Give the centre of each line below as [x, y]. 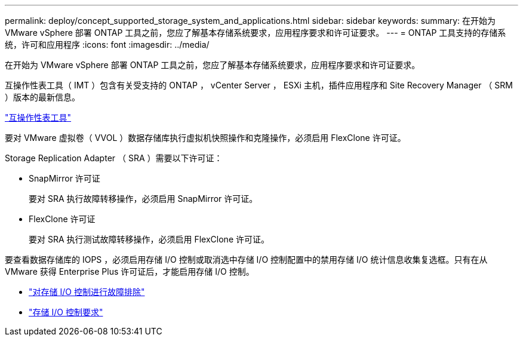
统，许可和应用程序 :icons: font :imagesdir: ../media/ [107, 44]
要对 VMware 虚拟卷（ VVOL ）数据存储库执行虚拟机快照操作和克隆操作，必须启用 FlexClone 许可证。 [205, 138]
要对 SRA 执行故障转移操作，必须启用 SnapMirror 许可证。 [143, 199]
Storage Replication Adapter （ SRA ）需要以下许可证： [114, 158]
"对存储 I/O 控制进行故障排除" [87, 292]
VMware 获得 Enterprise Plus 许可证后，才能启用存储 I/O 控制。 [130, 271]
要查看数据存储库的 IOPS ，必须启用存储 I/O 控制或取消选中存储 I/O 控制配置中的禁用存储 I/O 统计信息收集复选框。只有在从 [246, 259]
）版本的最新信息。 [42, 97]
